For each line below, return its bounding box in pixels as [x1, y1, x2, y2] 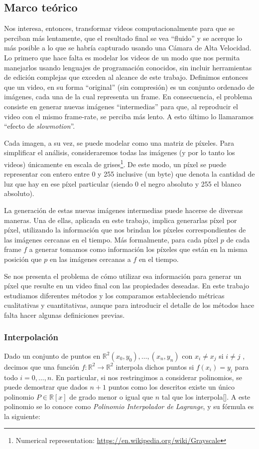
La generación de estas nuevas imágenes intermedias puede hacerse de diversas [4, 205, 243, 215]
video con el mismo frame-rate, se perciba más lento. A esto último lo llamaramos [4, 111, 254, 121]
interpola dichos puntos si [116, 361, 194, 372]
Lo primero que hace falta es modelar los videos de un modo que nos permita [4, 52, 240, 62]
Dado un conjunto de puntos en [4, 350, 101, 361]
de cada [226, 234, 250, 244]
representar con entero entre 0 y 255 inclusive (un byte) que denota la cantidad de [4, 169, 255, 179]
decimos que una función [4, 361, 79, 372]
